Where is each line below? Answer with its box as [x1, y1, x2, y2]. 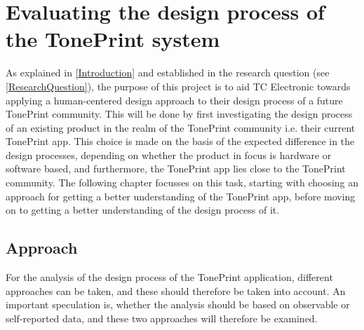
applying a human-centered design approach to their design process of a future [6, 92, 343, 107]
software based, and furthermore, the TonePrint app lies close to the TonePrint [6, 161, 346, 176]
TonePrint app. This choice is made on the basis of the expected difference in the [6, 134, 355, 149]
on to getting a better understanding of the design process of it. [6, 202, 280, 217]
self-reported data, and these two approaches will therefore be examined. [6, 310, 318, 325]
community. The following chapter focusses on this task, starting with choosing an [6, 175, 359, 190]
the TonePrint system [6, 25, 220, 53]
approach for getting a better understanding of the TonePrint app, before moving [6, 188, 356, 203]
